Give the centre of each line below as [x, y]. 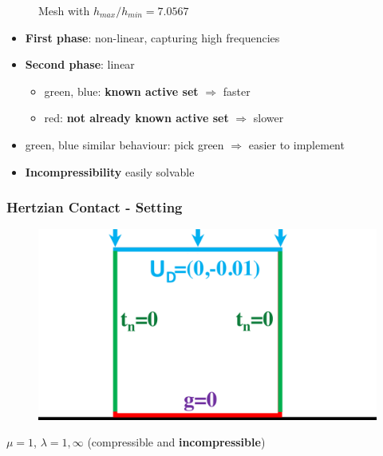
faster [237, 91]
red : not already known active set [136, 118]
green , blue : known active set [121, 91]
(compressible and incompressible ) [176, 442]
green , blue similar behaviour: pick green [124, 144]
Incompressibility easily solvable [110, 171]
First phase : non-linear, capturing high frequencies [152, 37]
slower [268, 118]
